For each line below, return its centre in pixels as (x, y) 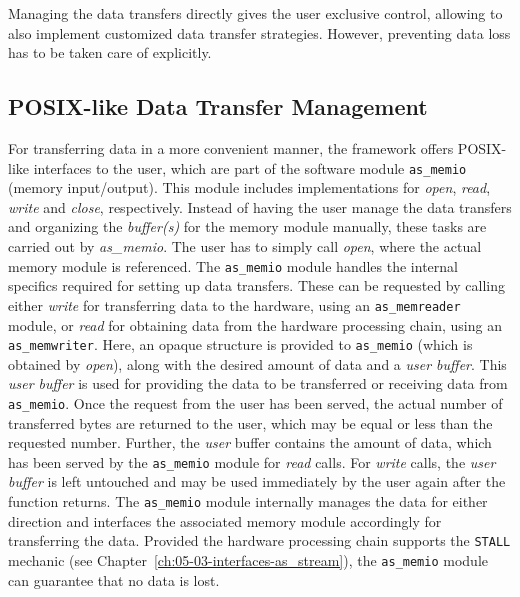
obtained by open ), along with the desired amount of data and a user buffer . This (257, 363)
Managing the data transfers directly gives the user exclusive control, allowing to (255, 13)
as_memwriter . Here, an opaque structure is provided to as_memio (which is (240, 344)
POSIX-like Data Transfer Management (218, 106)
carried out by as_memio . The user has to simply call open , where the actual (245, 246)
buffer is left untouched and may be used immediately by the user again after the (257, 481)
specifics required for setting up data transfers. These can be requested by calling (256, 285)
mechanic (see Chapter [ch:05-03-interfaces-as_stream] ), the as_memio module (248, 559)
